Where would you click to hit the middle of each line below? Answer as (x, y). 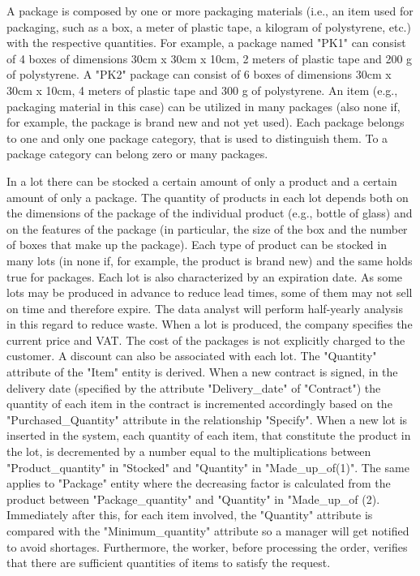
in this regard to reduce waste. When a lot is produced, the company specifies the (210, 324)
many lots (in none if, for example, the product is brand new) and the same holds (210, 260)
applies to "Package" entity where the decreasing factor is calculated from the (199, 483)
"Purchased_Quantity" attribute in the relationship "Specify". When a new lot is (207, 419)
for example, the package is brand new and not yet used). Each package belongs (206, 122)
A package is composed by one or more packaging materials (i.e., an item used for (210, 11)
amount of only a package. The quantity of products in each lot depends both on (208, 197)
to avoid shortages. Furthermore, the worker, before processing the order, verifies (207, 546)
